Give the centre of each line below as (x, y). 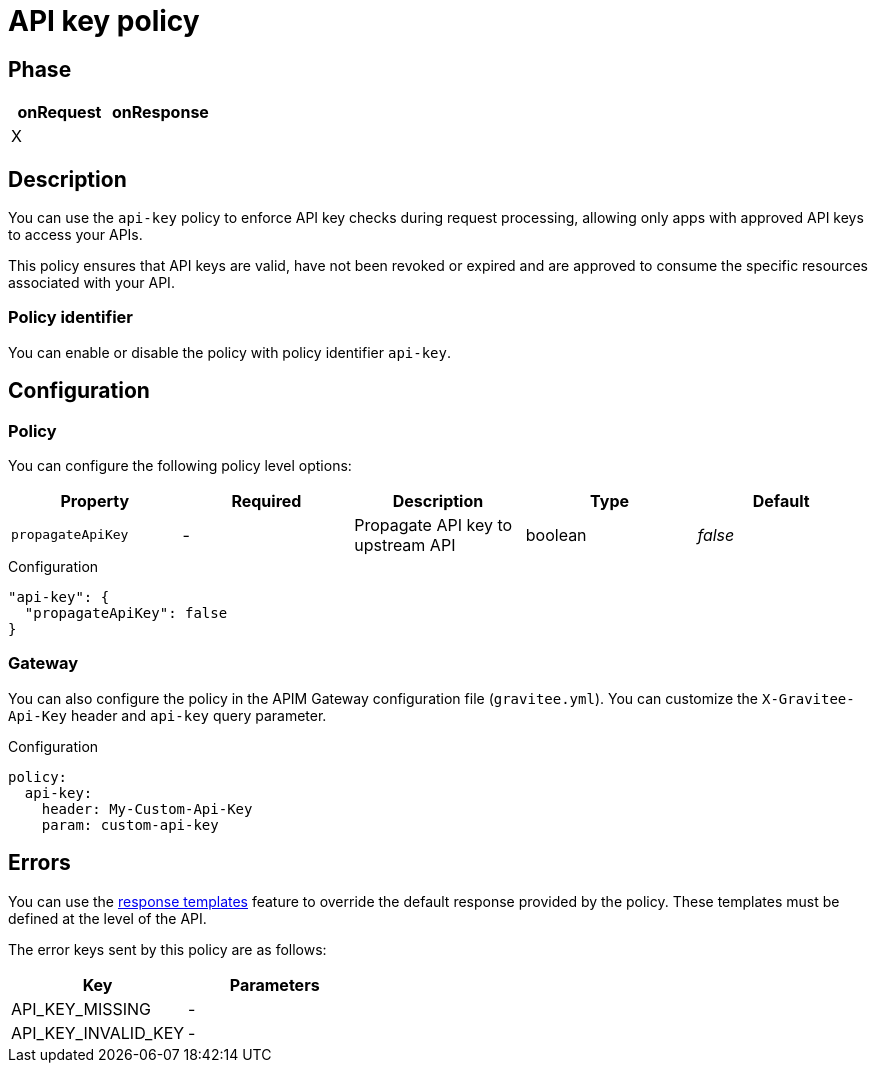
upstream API (405, 544)
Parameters (274, 984)
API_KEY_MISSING (81, 1008)
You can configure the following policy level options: (180, 465)
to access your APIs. (75, 235)
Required (266, 500)
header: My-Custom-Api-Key (147, 808)
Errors (39, 863)
